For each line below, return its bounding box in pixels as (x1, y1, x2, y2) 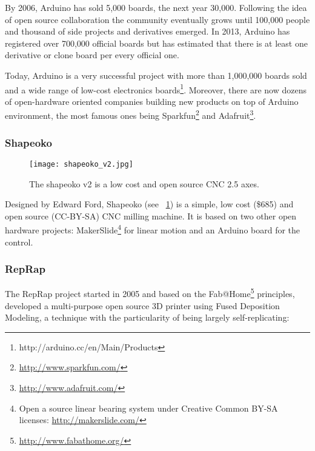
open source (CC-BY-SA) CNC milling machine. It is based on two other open (5, 209, 297, 222)
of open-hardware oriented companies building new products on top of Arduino (5, 95, 299, 107)
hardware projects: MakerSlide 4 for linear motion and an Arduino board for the (5, 222, 300, 236)
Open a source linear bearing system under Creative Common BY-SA (19, 401, 278, 414)
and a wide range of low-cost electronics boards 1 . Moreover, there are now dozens (5, 81, 307, 96)
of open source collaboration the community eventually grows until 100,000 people (5, 13, 310, 25)
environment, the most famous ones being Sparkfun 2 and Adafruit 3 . (5, 107, 256, 122)
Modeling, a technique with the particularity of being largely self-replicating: (5, 311, 290, 324)
